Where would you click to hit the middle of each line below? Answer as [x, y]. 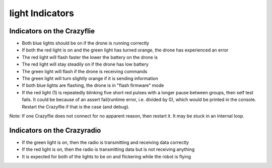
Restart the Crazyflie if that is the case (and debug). [76, 106]
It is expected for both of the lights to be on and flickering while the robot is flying [107, 156]
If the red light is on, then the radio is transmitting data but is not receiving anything [108, 149]
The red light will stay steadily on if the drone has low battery [85, 64]
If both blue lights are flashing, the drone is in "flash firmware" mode [93, 85]
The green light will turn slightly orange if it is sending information [90, 79]
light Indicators [42, 13]
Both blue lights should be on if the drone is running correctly [86, 43]
